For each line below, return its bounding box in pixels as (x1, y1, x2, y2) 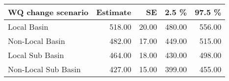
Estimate (96, 6, 131, 18)
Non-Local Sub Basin (8, 63, 81, 75)
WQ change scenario (8, 6, 89, 18)
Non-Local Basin (8, 35, 65, 46)
